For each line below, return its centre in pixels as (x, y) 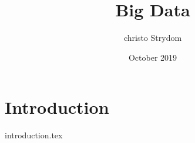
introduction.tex (34, 135)
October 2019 (153, 57)
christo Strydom (153, 38)
